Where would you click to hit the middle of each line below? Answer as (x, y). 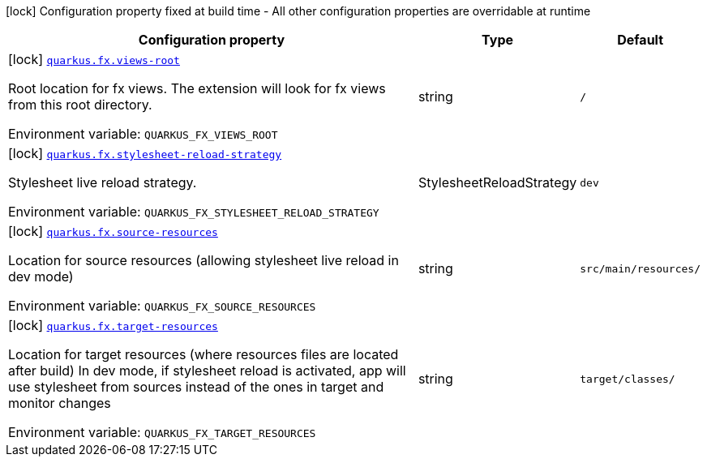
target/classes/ (628, 379)
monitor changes (60, 403)
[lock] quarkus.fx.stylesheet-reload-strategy (145, 153)
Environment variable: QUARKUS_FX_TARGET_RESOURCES (162, 432)
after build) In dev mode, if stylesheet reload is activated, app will (207, 371)
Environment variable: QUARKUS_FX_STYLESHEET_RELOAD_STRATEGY (194, 212)
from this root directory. (80, 105)
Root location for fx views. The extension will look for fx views (197, 88)
